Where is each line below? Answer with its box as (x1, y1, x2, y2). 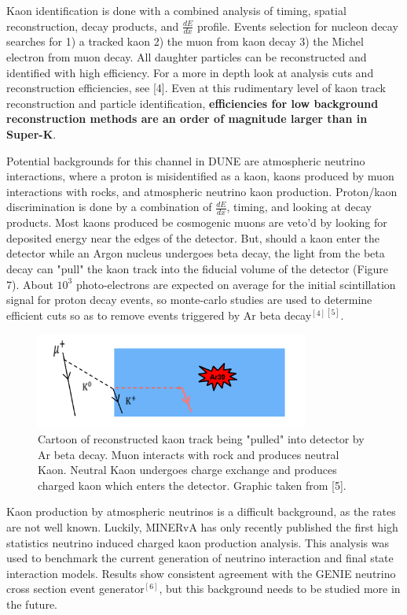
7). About (6, 276, 53, 292)
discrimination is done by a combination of (6, 198, 212, 215)
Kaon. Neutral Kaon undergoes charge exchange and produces (38, 461, 337, 478)
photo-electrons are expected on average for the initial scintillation (75, 276, 396, 292)
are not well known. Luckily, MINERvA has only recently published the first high (6, 519, 398, 535)
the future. (6, 595, 58, 612)
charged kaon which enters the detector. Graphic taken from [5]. (38, 476, 346, 493)
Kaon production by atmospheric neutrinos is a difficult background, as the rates (6, 503, 396, 520)
